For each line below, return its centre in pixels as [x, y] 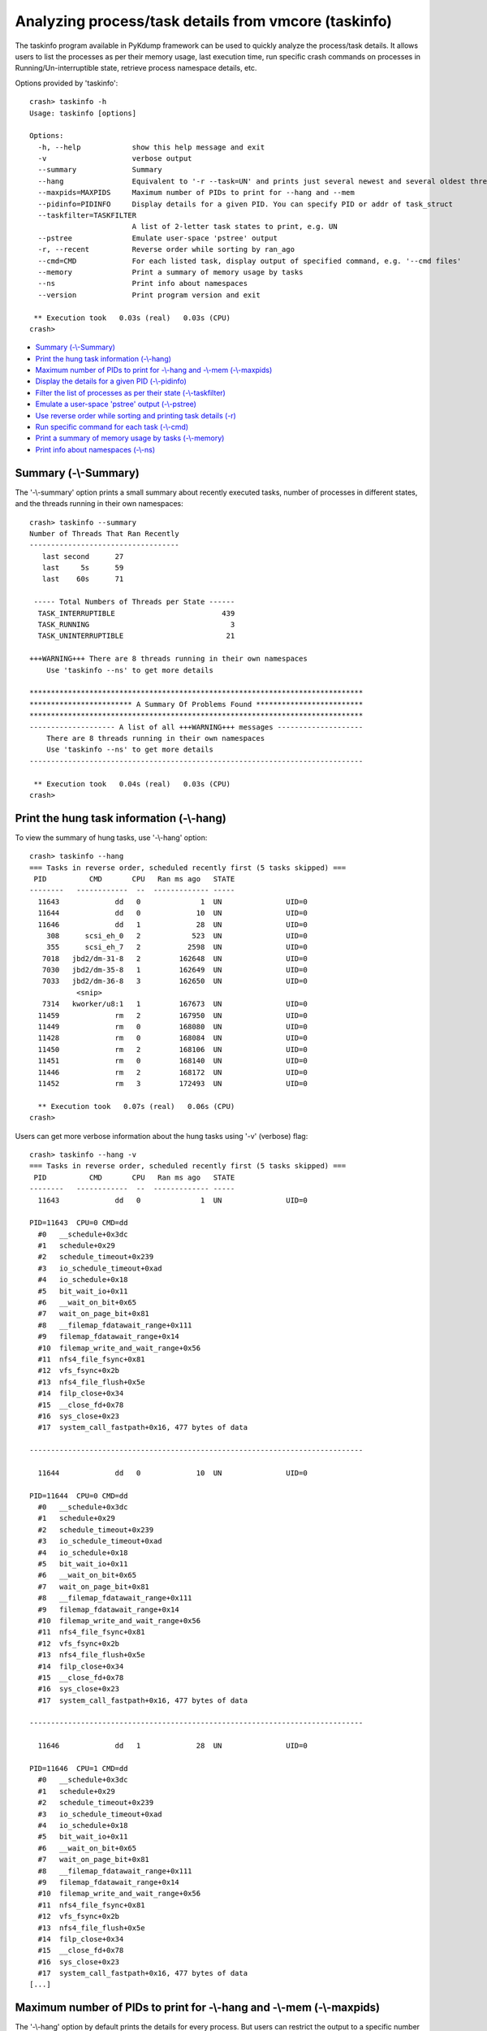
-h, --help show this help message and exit [151, 147]
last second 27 [83, 556]
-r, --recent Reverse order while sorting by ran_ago [166, 249]
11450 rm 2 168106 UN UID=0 [172, 1049]
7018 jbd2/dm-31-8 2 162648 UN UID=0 [175, 958]
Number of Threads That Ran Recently [105, 533]
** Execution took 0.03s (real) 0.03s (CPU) [132, 318]
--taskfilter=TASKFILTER [87, 216]
